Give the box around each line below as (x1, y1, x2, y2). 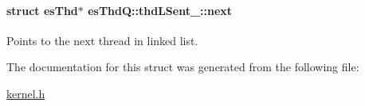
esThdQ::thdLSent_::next (88, 2, 233, 18)
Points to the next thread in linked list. (6, 32, 198, 48)
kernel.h (6, 85, 45, 101)
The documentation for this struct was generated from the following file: (6, 59, 359, 75)
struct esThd (6, 2, 78, 18)
